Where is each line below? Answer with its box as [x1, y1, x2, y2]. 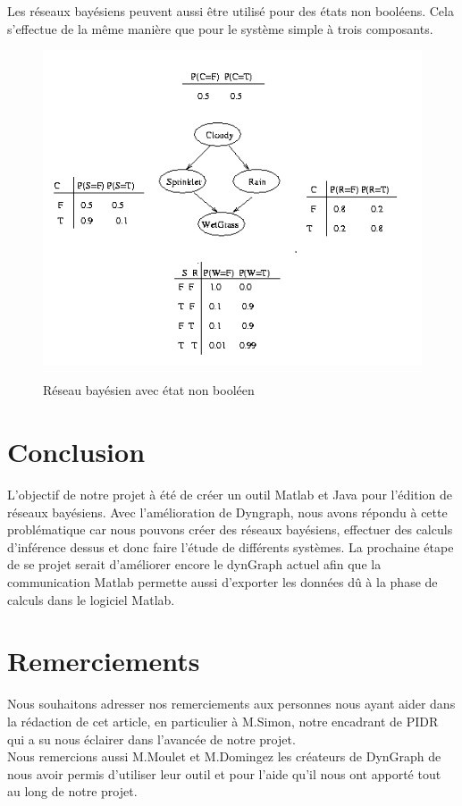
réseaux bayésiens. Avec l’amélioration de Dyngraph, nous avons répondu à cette [7, 502, 448, 521]
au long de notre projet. [7, 782, 138, 801]
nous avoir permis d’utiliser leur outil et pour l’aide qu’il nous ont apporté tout [7, 764, 441, 783]
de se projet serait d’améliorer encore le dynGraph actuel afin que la [7, 555, 382, 574]
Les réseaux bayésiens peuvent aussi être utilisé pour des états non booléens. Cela [7, 2, 454, 20]
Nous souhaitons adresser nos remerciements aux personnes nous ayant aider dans [7, 694, 456, 713]
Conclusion [7, 433, 146, 470]
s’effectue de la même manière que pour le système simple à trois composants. [7, 19, 433, 38]
